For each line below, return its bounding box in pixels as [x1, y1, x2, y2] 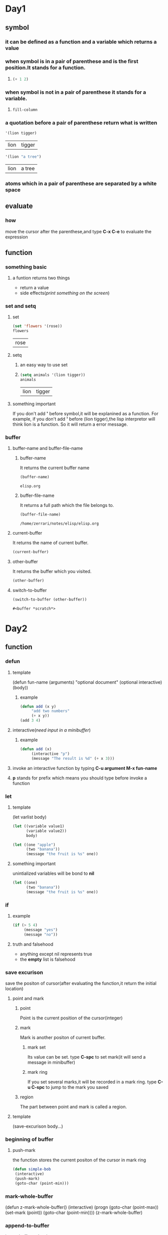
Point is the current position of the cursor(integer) [20, 1015, 123, 1021]
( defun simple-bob [12, 1167, 51, 1172]
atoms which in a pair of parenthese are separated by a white [5, 180, 157, 187]
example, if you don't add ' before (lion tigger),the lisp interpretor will [12, 416, 155, 422]
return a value [20, 285, 49, 291]
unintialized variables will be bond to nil [12, 870, 94, 877]
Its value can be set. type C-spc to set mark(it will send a [27, 1054, 146, 1060]
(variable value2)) [26, 828, 67, 833]
